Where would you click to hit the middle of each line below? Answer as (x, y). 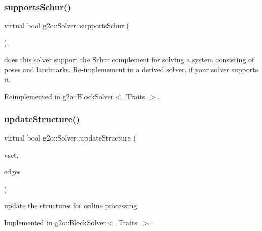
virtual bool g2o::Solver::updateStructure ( (70, 137)
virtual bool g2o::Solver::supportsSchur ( (67, 26)
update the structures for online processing (71, 205)
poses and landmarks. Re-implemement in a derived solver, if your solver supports (131, 69)
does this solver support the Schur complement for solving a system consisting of (129, 59)
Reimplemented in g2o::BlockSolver (59, 96)
